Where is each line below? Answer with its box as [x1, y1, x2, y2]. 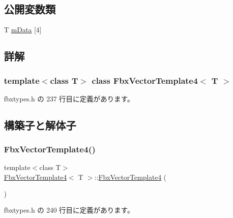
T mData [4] [4, 24, 42, 35]
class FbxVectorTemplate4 [91, 74, 198, 86]
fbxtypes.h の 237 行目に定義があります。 [4, 93, 134, 103]
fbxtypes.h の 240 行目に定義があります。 [4, 205, 134, 215]
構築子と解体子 [4, 117, 76, 132]
